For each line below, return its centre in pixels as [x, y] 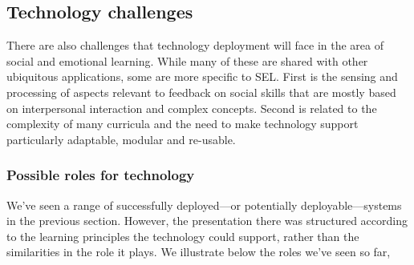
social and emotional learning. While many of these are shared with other [187, 60]
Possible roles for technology [101, 175]
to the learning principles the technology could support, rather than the [183, 236]
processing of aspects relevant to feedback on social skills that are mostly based [201, 92]
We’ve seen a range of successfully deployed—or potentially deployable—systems [204, 205]
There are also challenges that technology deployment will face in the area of [195, 45]
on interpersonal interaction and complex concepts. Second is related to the [192, 108]
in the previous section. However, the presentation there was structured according [207, 221]
